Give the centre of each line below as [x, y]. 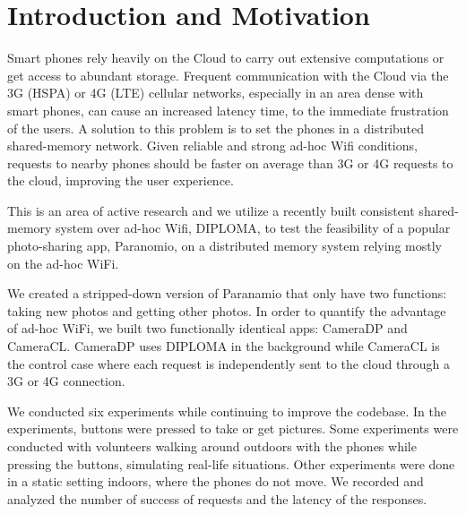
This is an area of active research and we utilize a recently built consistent [211, 210]
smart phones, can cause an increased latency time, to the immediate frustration [228, 110]
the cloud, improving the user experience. [121, 180]
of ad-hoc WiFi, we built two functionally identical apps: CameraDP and [207, 328]
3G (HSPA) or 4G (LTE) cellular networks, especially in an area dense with [216, 93]
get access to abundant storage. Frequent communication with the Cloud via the [228, 75]
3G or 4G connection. [66, 381]
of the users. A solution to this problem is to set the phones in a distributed [216, 128]
